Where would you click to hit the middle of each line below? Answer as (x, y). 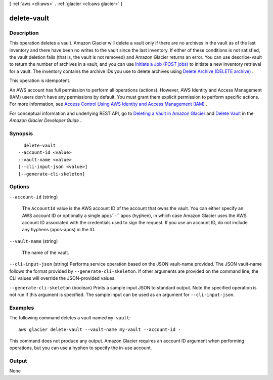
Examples (22, 308)
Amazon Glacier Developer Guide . (45, 120)
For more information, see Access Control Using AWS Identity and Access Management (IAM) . (108, 104)
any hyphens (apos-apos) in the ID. (59, 230)
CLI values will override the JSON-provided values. (62, 278)
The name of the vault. (45, 252)
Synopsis (21, 133)
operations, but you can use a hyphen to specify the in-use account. (81, 348)
